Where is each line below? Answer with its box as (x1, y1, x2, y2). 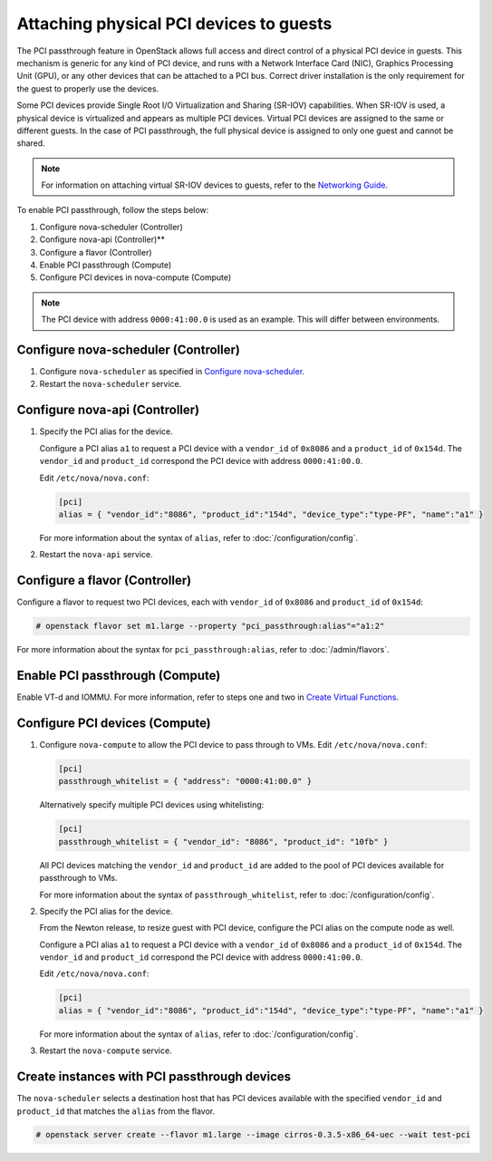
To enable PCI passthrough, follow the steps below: (16, 205, 209, 216)
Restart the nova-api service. (39, 549, 153, 560)
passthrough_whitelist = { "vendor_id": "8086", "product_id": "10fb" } (58, 837, 389, 847)
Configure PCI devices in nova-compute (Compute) (39, 272, 232, 283)
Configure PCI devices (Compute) (16, 715, 212, 730)
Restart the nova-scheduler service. (39, 379, 182, 390)
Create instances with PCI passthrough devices (16, 1069, 292, 1085)
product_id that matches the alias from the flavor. (16, 1106, 216, 1117)
